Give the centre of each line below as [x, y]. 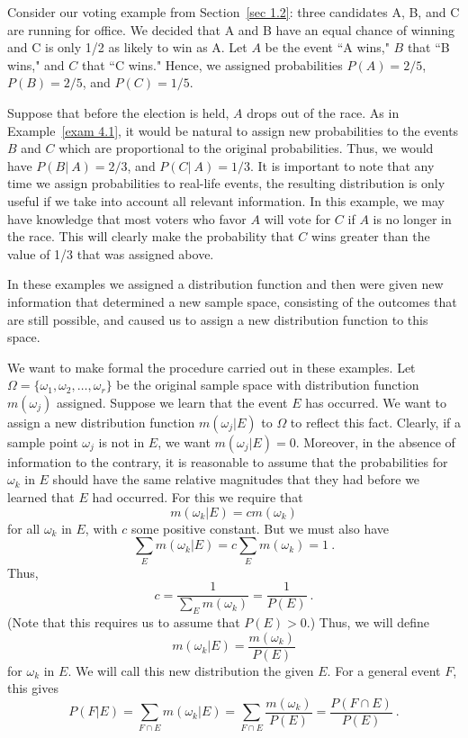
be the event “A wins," [327, 47]
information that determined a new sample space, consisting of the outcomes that [232, 301]
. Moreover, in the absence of [375, 441]
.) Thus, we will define [368, 622]
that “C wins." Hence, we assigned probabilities [212, 64]
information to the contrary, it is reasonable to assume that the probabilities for [228, 461]
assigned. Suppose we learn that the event [172, 402]
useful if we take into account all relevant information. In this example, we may [226, 200]
